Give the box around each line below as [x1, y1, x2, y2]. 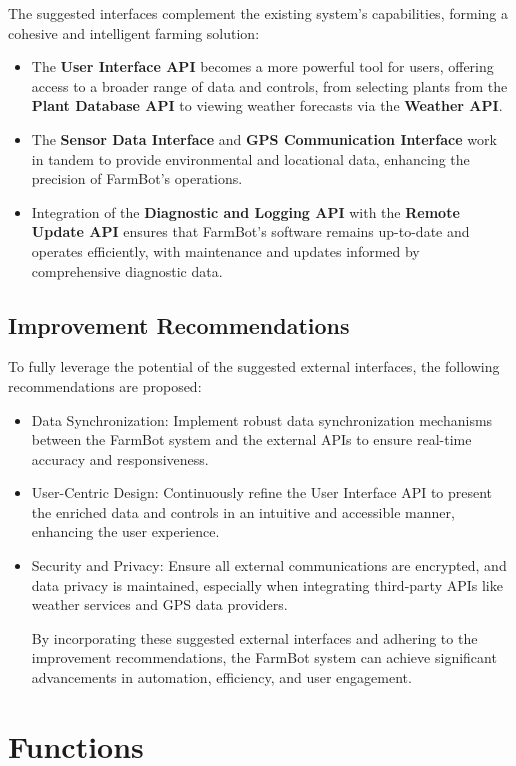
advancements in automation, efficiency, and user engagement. [31, 667, 412, 688]
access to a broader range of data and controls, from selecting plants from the [31, 75, 508, 96]
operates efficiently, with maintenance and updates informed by [31, 240, 420, 261]
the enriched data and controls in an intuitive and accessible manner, [31, 501, 455, 522]
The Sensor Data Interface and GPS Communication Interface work [31, 128, 497, 149]
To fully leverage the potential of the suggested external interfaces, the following [8, 356, 500, 377]
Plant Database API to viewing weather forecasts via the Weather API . [31, 95, 503, 116]
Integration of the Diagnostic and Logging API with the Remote [31, 201, 460, 222]
